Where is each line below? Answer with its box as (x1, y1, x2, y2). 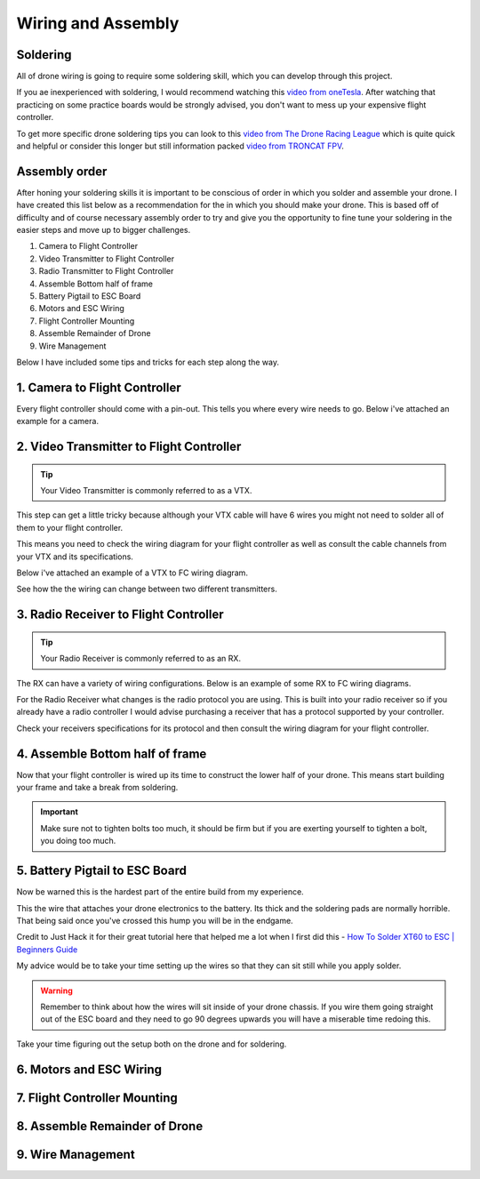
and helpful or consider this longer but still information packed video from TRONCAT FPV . (16, 140, 344, 151)
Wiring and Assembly (16, 13, 180, 33)
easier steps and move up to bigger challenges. (16, 225, 191, 236)
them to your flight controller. (16, 522, 124, 533)
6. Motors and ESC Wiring (16, 1062, 163, 1077)
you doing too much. (40, 836, 116, 846)
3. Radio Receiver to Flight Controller (16, 607, 224, 622)
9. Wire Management (16, 1147, 135, 1162)
